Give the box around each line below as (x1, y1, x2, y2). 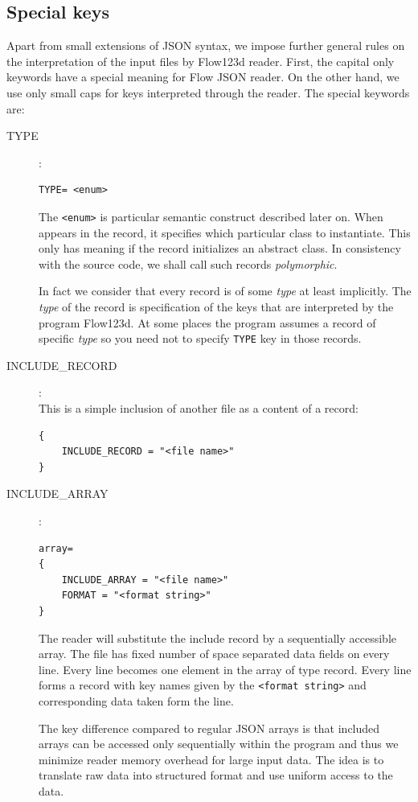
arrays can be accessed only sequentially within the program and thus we (39, 735, 399, 752)
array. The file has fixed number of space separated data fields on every (39, 645, 390, 662)
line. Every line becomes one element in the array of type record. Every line (39, 660, 412, 677)
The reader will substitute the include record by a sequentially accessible (39, 629, 397, 646)
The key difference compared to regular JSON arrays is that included (39, 719, 380, 736)
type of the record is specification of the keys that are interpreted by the (39, 298, 394, 315)
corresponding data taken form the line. (39, 692, 234, 709)
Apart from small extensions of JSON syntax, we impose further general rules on (6, 37, 405, 54)
